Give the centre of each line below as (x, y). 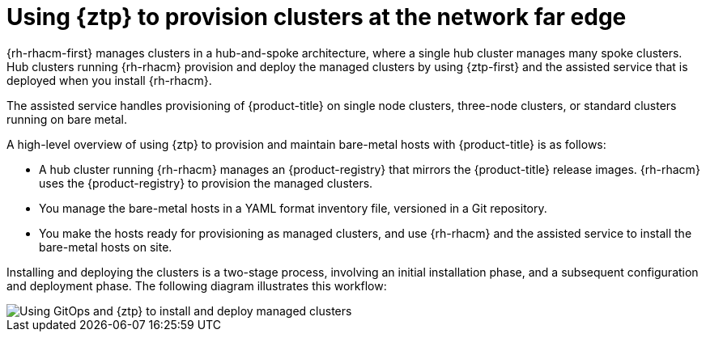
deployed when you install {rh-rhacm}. (109, 80)
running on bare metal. (67, 119)
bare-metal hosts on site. (106, 247)
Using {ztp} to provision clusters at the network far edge (317, 17)
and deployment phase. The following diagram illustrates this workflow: (197, 285)
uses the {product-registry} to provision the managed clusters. (206, 183)
